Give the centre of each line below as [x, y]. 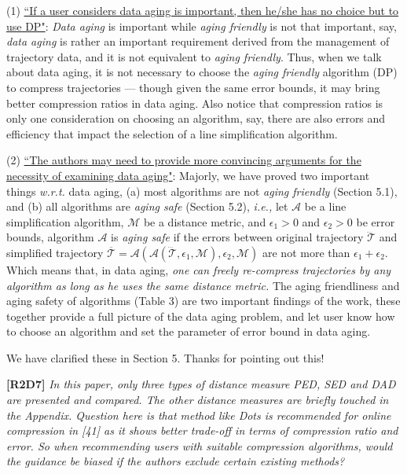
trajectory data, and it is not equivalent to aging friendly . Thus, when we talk [194, 56]
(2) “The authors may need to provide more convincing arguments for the [184, 160]
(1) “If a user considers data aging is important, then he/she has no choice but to [203, 10]
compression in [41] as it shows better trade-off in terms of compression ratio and [202, 430]
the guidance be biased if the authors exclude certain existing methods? [176, 461]
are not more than [306, 252]
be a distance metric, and [205, 221]
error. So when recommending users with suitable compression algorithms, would [200, 445]
